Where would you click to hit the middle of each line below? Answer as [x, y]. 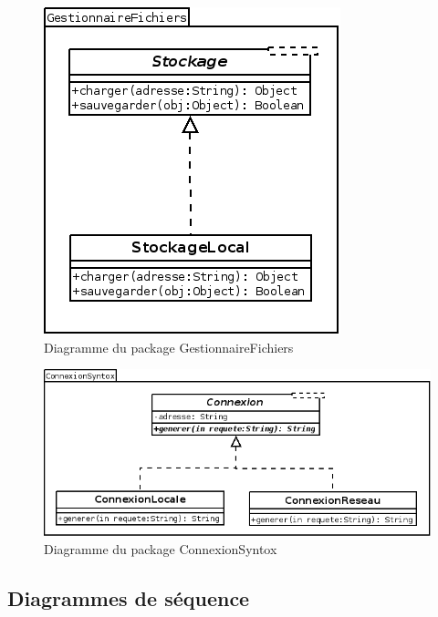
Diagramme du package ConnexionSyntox [161, 549]
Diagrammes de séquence [129, 598]
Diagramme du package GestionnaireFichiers [169, 347]
